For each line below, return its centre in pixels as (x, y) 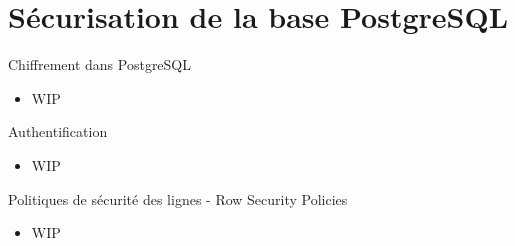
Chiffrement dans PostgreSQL (100, 64)
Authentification (58, 131)
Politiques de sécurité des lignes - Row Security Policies (178, 198)
